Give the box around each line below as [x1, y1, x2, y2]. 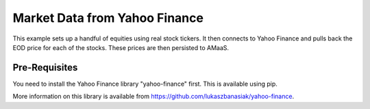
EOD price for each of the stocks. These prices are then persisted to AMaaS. [12, 43, 230, 51]
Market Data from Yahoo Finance [12, 10, 203, 25]
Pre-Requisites [12, 62, 78, 73]
